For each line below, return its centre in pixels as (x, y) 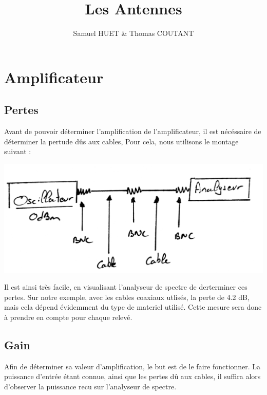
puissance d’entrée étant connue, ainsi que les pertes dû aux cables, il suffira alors (132, 376)
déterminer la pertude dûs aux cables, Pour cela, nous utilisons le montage (121, 141)
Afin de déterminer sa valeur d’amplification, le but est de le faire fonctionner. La (132, 366)
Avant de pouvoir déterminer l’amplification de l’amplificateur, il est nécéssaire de (133, 131)
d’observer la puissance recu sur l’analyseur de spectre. (90, 386)
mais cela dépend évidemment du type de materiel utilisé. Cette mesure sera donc (133, 307)
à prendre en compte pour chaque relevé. (68, 317)
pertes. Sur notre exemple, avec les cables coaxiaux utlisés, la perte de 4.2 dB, (127, 297)
